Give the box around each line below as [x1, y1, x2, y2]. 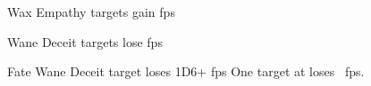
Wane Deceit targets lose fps [7, 32, 163, 51]
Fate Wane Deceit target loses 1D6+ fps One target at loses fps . [7, 62, 365, 81]
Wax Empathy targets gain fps [7, 3, 175, 20]
